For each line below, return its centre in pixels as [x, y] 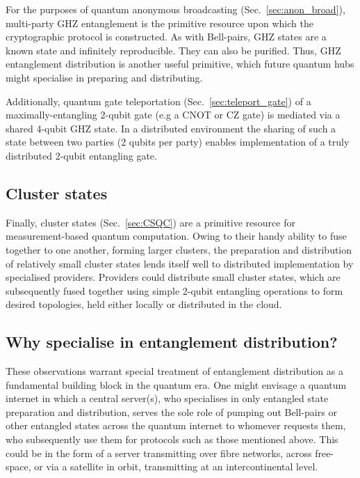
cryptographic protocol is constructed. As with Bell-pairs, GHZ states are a [166, 37]
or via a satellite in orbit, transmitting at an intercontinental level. [176, 467]
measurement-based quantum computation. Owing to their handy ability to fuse [176, 236]
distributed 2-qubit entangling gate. [81, 155]
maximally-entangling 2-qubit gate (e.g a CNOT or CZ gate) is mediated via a [173, 115]
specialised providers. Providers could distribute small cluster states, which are [173, 277]
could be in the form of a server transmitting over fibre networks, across [159, 453]
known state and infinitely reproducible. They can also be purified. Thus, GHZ [173, 50]
